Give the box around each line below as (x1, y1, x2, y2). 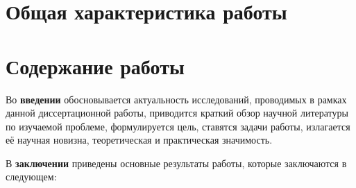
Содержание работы (6, 51, 185, 80)
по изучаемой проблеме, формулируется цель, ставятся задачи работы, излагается (6, 119, 350, 133)
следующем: (6, 169, 57, 184)
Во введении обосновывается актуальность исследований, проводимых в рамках (6, 92, 347, 106)
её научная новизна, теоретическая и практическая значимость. (6, 133, 273, 147)
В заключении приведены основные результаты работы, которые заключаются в (6, 155, 347, 170)
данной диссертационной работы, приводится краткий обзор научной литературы (6, 105, 349, 120)
